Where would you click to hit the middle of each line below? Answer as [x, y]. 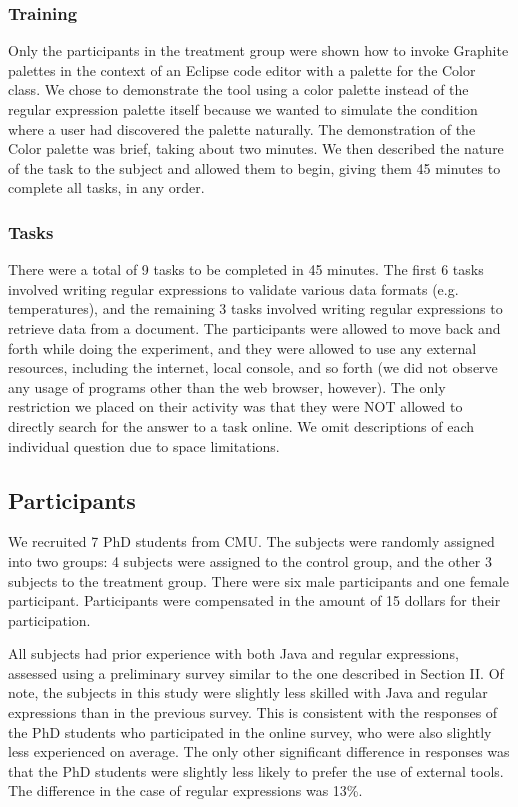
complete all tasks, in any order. [106, 187]
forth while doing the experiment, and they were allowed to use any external [242, 347]
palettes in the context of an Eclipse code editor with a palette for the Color [242, 69]
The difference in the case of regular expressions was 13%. [185, 790]
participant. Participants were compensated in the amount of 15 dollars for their [254, 600]
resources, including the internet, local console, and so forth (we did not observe [253, 367]
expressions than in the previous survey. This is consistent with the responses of [253, 712]
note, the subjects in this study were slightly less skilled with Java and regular [248, 692]
